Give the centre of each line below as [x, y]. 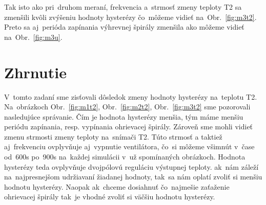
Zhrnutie [35, 72]
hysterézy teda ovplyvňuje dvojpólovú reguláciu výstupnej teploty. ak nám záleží [131, 166]
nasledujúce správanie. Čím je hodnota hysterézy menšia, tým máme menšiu [124, 116]
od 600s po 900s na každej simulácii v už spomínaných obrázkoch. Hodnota [125, 157]
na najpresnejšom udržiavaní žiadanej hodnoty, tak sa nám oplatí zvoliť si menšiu [133, 177]
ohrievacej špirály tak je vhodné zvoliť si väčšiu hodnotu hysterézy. [110, 197]
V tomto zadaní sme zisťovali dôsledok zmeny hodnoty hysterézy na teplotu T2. [131, 96]
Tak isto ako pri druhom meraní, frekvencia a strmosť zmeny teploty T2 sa [123, 7]
